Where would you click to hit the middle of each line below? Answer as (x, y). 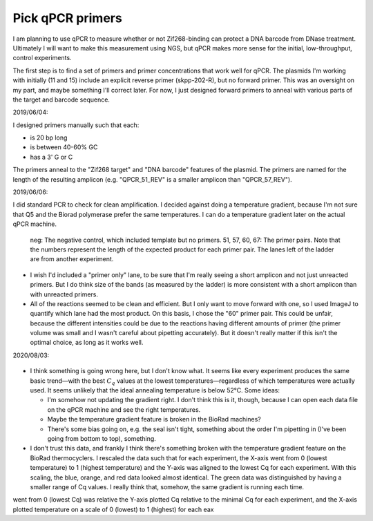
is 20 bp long (49, 138)
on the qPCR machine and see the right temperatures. (124, 409)
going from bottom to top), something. (102, 438)
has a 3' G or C (51, 157)
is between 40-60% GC (64, 147)
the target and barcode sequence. (61, 100)
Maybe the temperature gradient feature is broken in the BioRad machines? (154, 419)
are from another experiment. (72, 259)
